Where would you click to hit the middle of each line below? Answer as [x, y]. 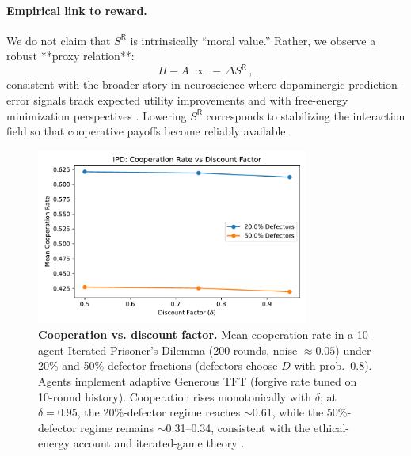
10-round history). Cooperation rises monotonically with [175, 396]
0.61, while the [288, 412]
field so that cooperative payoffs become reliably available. [148, 131]
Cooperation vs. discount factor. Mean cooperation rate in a [196, 334]
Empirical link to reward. [77, 10]
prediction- [375, 84]
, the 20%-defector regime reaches [159, 412]
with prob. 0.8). [333, 365]
